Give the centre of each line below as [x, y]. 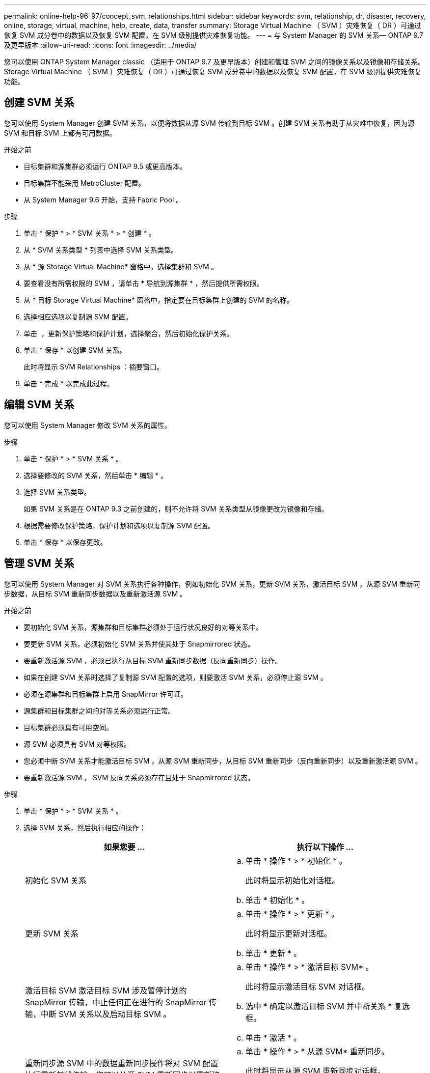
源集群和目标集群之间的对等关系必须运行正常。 [99, 710]
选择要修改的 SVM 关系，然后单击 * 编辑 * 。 [95, 475]
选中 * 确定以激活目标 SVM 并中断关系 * [319, 1006]
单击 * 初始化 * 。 [278, 900]
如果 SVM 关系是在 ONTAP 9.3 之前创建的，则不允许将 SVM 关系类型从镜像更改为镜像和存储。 [176, 508]
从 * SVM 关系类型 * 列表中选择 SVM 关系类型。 [101, 250]
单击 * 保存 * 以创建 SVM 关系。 [75, 350]
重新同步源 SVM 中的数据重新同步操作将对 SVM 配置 [122, 1063]
